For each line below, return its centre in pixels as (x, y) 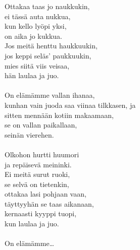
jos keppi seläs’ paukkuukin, (48, 55)
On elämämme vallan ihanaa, (50, 95)
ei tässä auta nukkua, (38, 16)
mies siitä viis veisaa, (37, 65)
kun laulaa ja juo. (32, 224)
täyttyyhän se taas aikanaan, (49, 203)
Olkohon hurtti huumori (42, 154)
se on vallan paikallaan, (41, 125)
